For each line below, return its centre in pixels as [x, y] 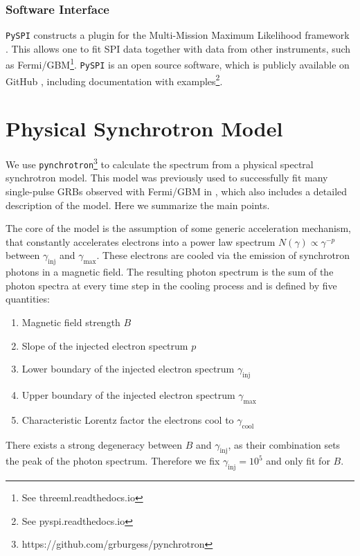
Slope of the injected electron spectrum [105, 345]
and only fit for [298, 461]
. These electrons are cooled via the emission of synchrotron [223, 255]
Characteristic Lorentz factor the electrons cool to [128, 419]
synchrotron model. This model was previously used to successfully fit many [167, 178]
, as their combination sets [284, 444]
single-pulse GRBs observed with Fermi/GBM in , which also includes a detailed [177, 191]
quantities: [28, 299]
